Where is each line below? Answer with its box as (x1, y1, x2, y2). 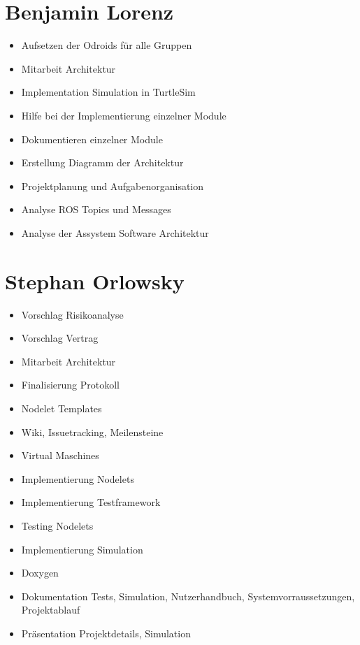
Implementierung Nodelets (21, 471, 134, 486)
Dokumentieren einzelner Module (21, 131, 163, 146)
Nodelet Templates (21, 400, 102, 415)
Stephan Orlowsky (5, 266, 185, 295)
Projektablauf (21, 602, 80, 617)
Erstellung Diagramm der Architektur (21, 155, 184, 170)
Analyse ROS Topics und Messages (21, 202, 171, 217)
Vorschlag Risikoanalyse (21, 307, 124, 321)
